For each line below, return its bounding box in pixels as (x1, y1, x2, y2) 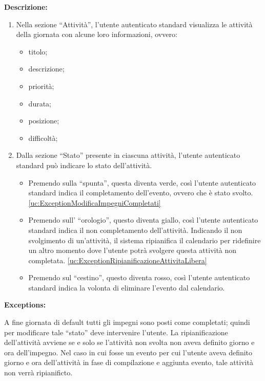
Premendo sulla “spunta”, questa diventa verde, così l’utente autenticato (28, 177, 256, 188)
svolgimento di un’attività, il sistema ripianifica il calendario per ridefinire (28, 234, 261, 245)
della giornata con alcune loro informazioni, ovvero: (16, 29, 177, 40)
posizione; (28, 115, 59, 126)
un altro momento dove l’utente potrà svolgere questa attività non (28, 245, 237, 256)
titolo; (28, 46, 48, 57)
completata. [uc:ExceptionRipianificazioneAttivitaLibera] (28, 255, 207, 265)
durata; (28, 98, 51, 108)
